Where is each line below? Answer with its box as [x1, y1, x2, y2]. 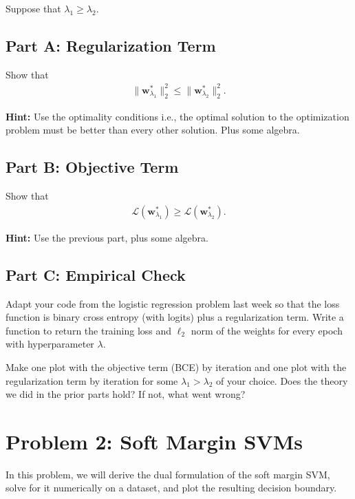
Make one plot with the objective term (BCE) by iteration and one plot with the [6, 359, 347, 374]
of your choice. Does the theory [216, 373, 348, 387]
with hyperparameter [6, 337, 94, 351]
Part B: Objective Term [6, 156, 179, 178]
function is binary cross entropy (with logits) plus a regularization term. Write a [6, 310, 344, 324]
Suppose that [6, 1, 61, 15]
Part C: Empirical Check [6, 264, 186, 285]
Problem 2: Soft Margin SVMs [6, 427, 303, 455]
